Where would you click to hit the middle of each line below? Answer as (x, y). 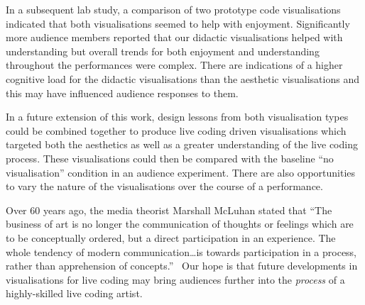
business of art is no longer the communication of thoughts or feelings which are (180, 224)
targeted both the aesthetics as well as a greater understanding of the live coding (182, 144)
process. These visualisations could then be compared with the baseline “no (170, 158)
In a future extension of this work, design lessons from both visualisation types (177, 117)
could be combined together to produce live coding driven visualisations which (176, 130)
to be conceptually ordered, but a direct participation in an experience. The (171, 237)
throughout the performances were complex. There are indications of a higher (174, 65)
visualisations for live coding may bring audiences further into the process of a (175, 279)
